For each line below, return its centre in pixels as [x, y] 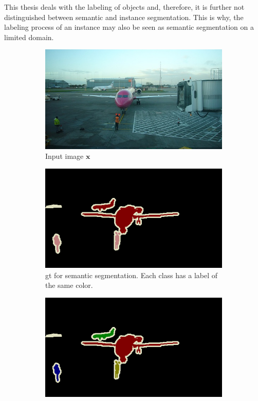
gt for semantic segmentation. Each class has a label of [132, 275]
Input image [64, 156]
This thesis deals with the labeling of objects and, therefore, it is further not [124, 7]
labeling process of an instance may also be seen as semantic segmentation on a [129, 27]
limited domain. [29, 37]
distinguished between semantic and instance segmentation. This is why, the [124, 17]
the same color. [69, 285]
